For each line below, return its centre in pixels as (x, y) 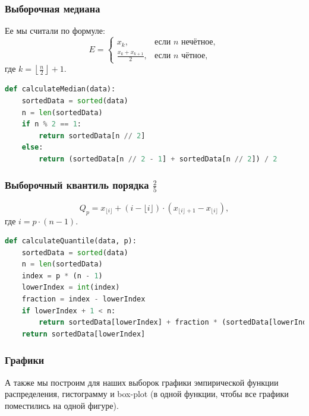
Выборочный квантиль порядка (77, 185)
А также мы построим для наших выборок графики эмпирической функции (142, 382)
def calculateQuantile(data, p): (71, 241)
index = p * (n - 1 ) (62, 276)
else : (32, 147)
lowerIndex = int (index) (71, 288)
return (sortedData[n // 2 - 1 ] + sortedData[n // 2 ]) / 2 (158, 159)
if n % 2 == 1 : (51, 124)
